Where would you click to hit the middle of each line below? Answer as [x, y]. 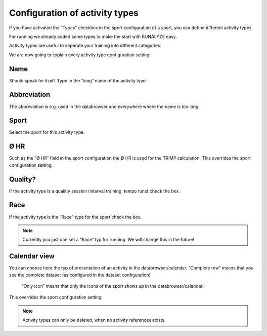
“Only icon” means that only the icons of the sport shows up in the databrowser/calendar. [112, 286]
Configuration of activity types [74, 13]
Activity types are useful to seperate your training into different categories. [85, 46]
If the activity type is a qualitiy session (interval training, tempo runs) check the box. [94, 191]
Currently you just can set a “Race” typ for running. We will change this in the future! [109, 240]
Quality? [22, 179]
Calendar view [32, 256]
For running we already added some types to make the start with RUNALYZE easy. [93, 37]
